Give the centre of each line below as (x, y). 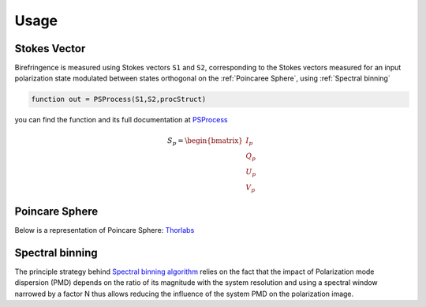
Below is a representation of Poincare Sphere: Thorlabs (105, 230)
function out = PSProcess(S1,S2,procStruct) (119, 99)
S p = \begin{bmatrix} (205, 141)
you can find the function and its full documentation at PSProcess (121, 120)
